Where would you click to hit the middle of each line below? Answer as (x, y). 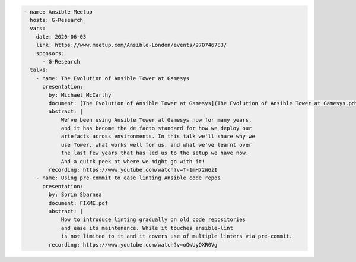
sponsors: (50, 53)
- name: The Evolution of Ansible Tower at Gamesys (113, 78)
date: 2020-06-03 (61, 37)
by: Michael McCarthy (80, 95)
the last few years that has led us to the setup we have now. (155, 153)
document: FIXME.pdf (78, 203)
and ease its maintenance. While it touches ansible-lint (147, 228)
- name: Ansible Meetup (58, 12)
